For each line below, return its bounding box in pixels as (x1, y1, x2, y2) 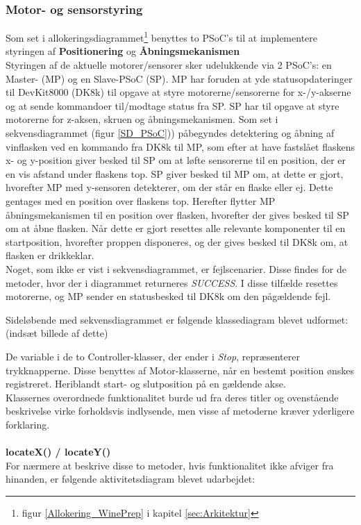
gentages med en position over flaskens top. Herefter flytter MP (6, 194, 276, 208)
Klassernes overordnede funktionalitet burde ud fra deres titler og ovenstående (6, 390, 339, 404)
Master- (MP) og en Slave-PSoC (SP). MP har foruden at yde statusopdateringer (6, 71, 353, 85)
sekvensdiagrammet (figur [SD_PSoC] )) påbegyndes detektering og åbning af (6, 126, 335, 140)
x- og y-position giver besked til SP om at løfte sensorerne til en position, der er (6, 153, 346, 167)
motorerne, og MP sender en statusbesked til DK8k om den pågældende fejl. (6, 289, 331, 303)
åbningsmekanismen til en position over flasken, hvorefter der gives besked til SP (6, 207, 349, 222)
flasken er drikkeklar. (6, 248, 94, 262)
